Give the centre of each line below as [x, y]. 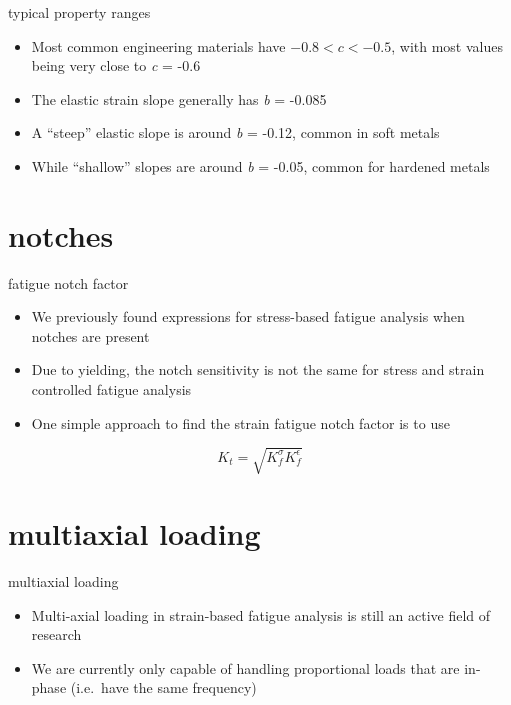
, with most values [447, 45]
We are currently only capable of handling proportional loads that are [245, 667]
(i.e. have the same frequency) [163, 687]
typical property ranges [79, 12]
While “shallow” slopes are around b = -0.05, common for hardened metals [260, 165]
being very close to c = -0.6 [116, 65]
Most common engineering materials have [158, 45]
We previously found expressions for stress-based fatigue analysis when [248, 316]
